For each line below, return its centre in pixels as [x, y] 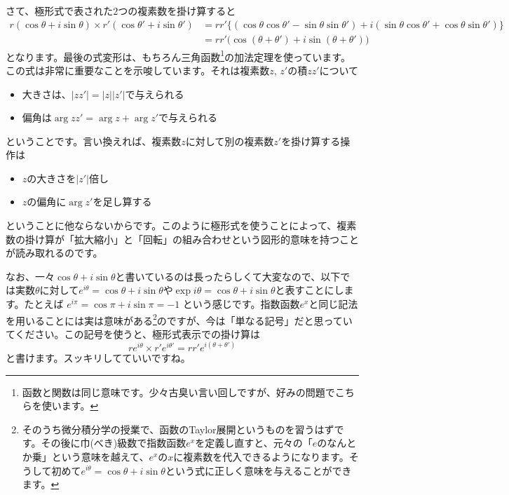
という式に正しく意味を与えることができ [258, 470]
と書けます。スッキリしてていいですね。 [98, 357]
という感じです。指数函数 [241, 304]
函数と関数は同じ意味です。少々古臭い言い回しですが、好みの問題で [178, 392]
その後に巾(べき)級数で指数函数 [114, 443]
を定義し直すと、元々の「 [254, 443]
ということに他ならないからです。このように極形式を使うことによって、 [171, 225]
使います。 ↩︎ [70, 406]
